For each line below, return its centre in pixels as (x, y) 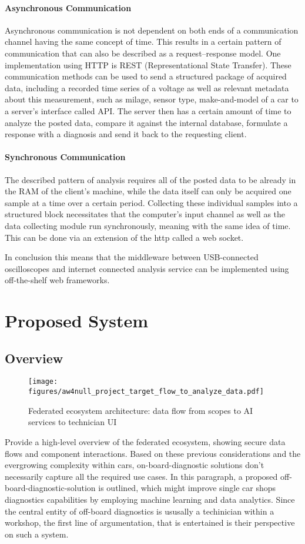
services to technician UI (73, 422)
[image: (43, 382)
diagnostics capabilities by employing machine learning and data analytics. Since (150, 499)
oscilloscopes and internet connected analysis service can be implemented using (147, 268)
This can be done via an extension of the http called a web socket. (124, 237)
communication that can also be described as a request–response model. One (143, 53)
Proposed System (77, 321)
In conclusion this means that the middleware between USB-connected (132, 257)
